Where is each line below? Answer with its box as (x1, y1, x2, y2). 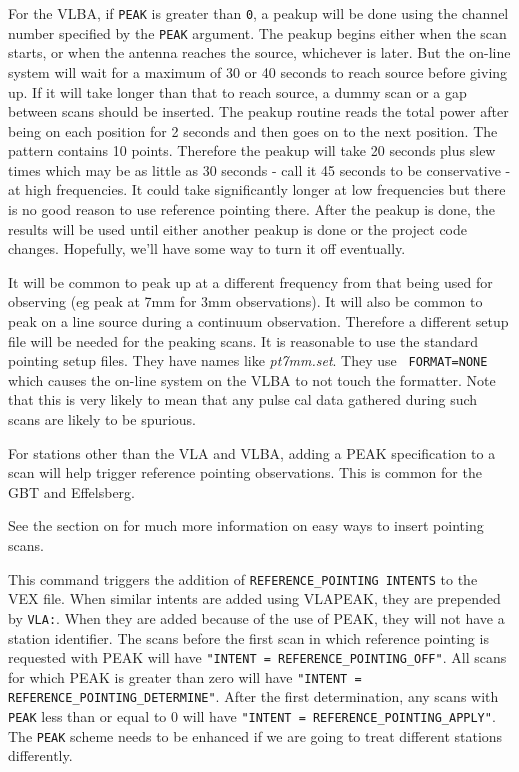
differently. (8, 745, 73, 766)
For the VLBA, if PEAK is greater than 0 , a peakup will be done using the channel (8, 3, 509, 23)
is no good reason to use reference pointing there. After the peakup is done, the (8, 199, 496, 220)
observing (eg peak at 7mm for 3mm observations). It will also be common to (8, 291, 483, 312)
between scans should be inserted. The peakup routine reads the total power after (8, 101, 509, 122)
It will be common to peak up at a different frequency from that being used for (8, 271, 493, 292)
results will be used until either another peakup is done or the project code (8, 218, 468, 239)
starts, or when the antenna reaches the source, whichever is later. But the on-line (8, 42, 511, 63)
